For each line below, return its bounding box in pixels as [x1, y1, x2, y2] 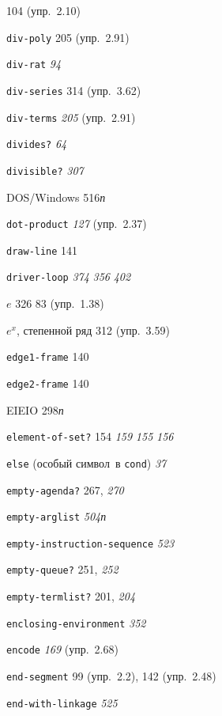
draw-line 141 [6, 241, 78, 258]
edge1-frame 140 [6, 348, 89, 365]
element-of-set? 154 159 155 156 [6, 428, 174, 445]
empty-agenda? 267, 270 [6, 481, 124, 498]
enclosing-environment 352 [6, 614, 146, 631]
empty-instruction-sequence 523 [6, 534, 175, 551]
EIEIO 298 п [6, 401, 64, 418]
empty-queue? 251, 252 [6, 561, 119, 578]
